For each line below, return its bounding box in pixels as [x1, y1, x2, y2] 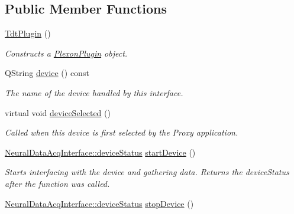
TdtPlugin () [5, 27, 51, 39]
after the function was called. [5, 177, 110, 189]
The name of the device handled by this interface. [5, 86, 183, 98]
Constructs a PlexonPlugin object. [5, 47, 128, 59]
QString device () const [5, 67, 89, 79]
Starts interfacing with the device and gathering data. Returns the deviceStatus [5, 166, 289, 178]
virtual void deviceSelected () [5, 106, 111, 118]
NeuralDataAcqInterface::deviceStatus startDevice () [5, 146, 196, 158]
